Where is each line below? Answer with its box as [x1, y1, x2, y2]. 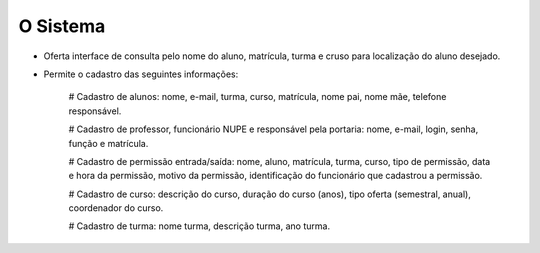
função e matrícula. [68, 137, 149, 149]
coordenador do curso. [68, 202, 164, 214]
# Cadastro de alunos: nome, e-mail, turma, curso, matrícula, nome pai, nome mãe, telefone [68, 91, 447, 103]
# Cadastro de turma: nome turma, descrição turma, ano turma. [68, 220, 330, 232]
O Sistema [18, 15, 106, 37]
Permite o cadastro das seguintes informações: [43, 68, 239, 80]
